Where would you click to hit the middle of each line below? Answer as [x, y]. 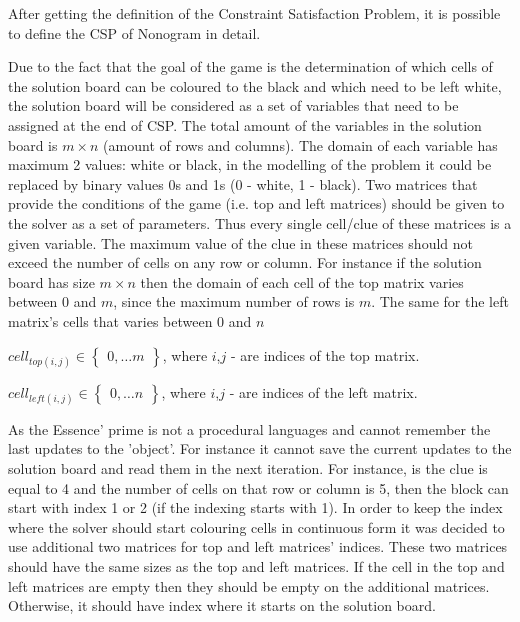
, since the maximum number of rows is [234, 301]
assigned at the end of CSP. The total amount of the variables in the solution [245, 124]
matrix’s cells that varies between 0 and [130, 320]
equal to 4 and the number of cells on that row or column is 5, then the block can [258, 487]
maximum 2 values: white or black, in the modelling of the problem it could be [250, 164]
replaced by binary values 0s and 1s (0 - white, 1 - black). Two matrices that [243, 183]
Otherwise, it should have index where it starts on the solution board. [222, 605]
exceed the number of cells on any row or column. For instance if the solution [245, 262]
